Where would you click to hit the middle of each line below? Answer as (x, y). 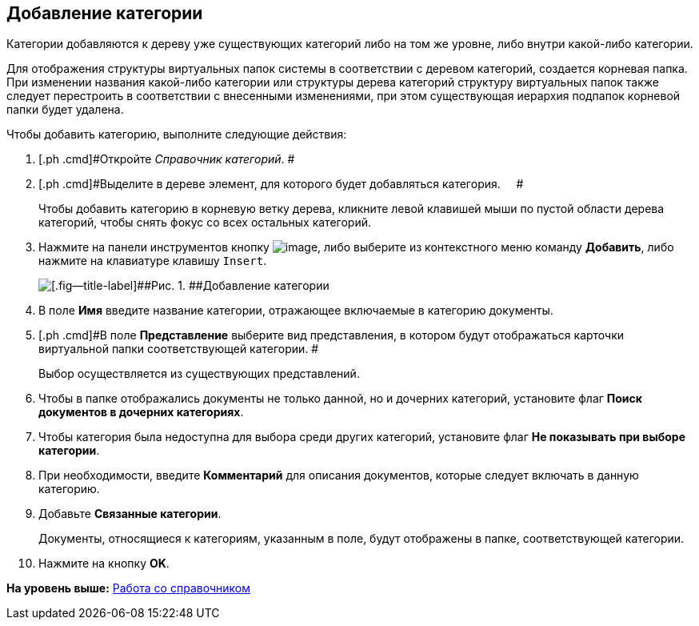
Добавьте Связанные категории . (130, 514)
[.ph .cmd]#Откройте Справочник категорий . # (167, 159)
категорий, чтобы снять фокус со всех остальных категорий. (205, 223)
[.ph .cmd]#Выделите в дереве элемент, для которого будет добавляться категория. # (281, 184)
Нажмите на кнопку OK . (104, 564)
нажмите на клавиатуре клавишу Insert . (153, 261)
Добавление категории (105, 13)
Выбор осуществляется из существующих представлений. (199, 374)
